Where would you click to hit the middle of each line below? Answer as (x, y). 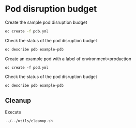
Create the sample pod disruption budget (46, 22)
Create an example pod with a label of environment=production (68, 59)
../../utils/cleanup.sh (29, 121)
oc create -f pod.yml (27, 67)
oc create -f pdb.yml (27, 31)
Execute (13, 112)
